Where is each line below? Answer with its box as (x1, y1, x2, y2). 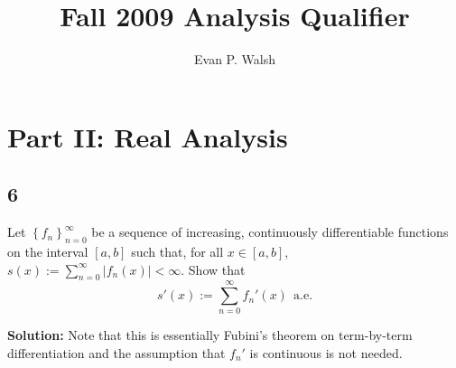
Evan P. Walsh (194, 50, 275, 69)
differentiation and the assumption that (7, 344, 226, 363)
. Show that (181, 259, 246, 278)
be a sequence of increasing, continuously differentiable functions (91, 222, 449, 241)
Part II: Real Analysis (7, 118, 288, 155)
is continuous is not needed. (249, 344, 403, 363)
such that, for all (131, 241, 224, 260)
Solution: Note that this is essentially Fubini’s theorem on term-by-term (7, 326, 413, 344)
